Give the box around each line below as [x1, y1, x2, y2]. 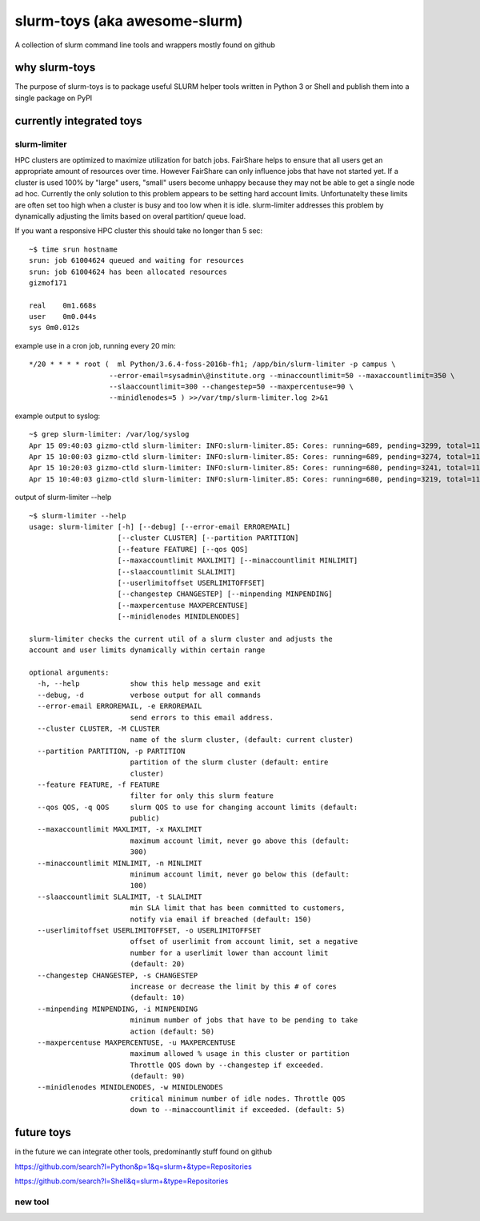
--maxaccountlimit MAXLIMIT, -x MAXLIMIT [37, 825, 202, 834]
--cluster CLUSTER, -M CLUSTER [37, 723, 160, 733]
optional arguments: [29, 668, 110, 677]
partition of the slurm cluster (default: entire [130, 758, 329, 767]
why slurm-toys [14, 61, 96, 75]
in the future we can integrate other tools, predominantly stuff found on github [14, 1146, 272, 1157]
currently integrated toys [14, 114, 143, 127]
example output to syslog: [14, 411, 101, 421]
